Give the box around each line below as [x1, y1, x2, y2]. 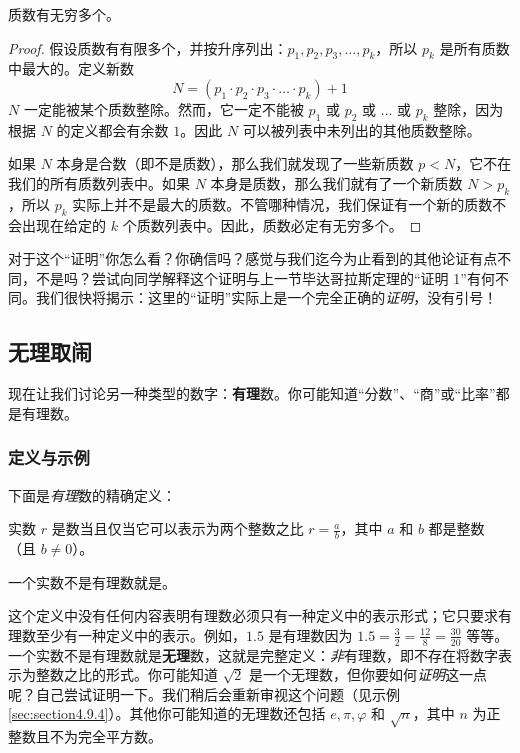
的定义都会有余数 [56, 119, 169, 140]
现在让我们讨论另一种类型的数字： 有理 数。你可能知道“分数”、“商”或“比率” [8, 383, 496, 404]
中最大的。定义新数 [8, 58, 134, 79]
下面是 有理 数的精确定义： [8, 484, 176, 505]
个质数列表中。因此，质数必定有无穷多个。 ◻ [122, 214, 422, 235]
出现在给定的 [21, 214, 106, 235]
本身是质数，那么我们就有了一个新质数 [210, 172, 463, 193]
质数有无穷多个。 [8, 4, 120, 24]
